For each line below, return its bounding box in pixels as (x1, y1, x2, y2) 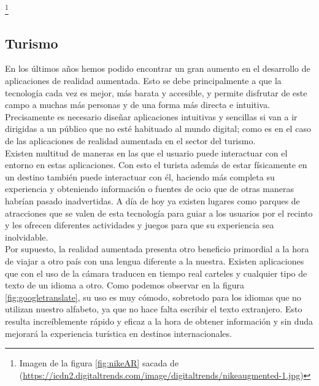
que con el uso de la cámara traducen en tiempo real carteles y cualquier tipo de (5, 266, 307, 279)
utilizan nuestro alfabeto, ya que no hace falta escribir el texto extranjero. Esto (5, 303, 302, 315)
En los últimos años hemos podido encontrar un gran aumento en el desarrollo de (5, 62, 310, 75)
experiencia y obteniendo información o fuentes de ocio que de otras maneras (5, 182, 294, 195)
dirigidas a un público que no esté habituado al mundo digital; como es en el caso (5, 122, 311, 135)
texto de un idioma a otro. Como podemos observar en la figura (5, 279, 244, 291)
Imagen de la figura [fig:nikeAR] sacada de (19, 357, 179, 369)
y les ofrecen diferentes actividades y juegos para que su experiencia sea (5, 218, 274, 231)
